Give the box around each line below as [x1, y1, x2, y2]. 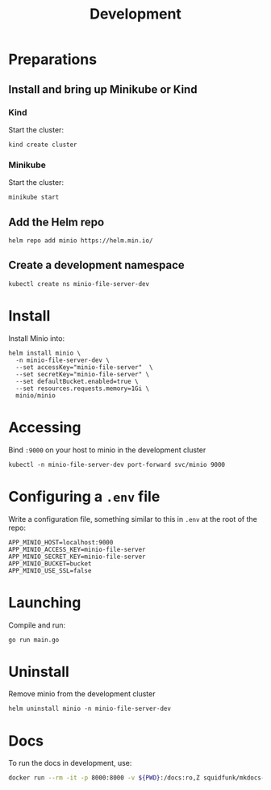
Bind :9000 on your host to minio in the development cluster [8, 445, 206, 455]
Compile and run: [8, 620, 66, 630]
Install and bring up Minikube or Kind [8, 82, 198, 96]
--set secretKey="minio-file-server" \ [15, 370, 150, 378]
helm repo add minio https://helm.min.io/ [8, 236, 153, 245]
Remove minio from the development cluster [8, 689, 156, 699]
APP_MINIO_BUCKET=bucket [8, 559, 92, 568]
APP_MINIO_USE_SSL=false [8, 566, 92, 574]
